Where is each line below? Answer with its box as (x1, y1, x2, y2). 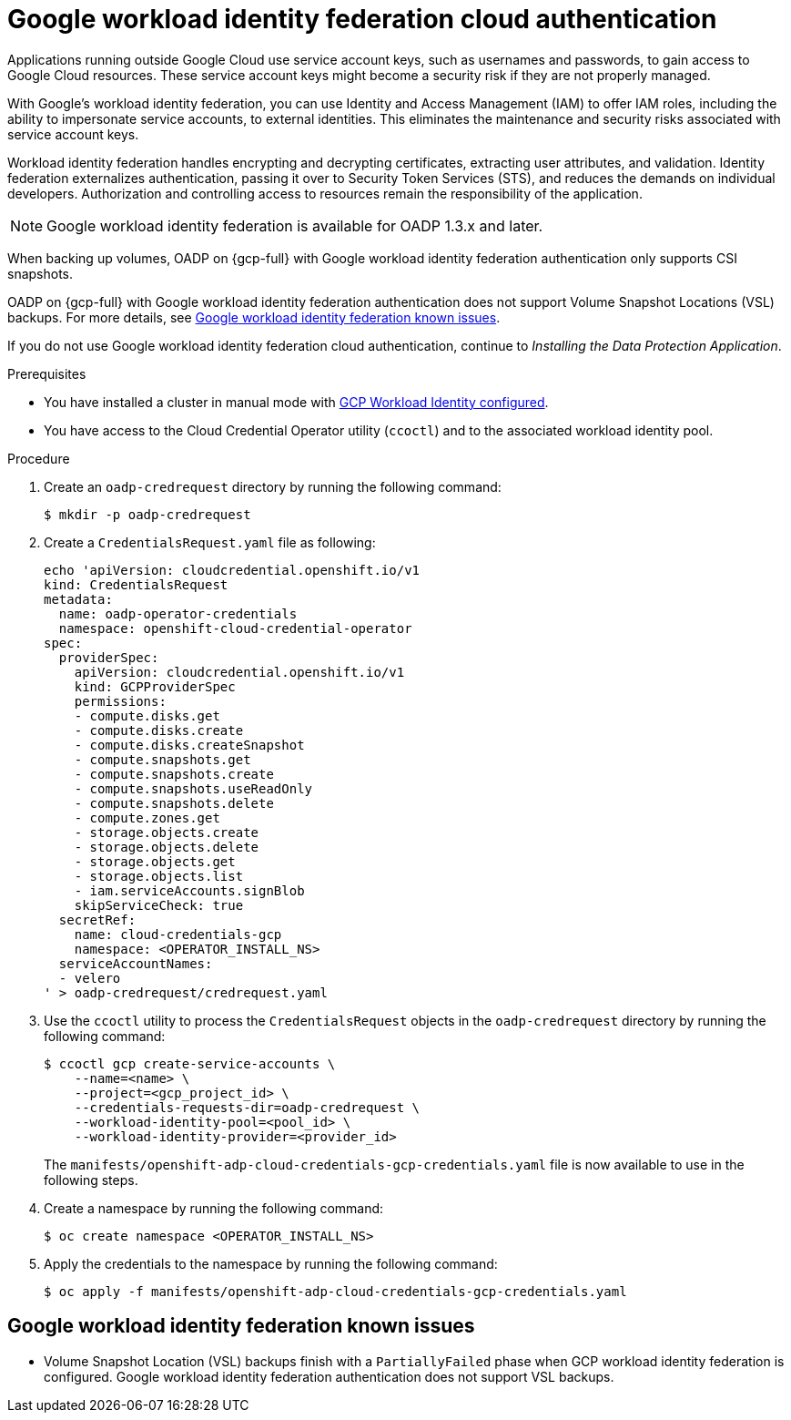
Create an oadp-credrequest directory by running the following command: (44, 478, 502, 495)
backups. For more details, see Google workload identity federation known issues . (7, 309, 501, 325)
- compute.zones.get (74, 810, 220, 825)
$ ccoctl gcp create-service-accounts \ (44, 1056, 336, 1071)
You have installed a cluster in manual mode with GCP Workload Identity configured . (44, 393, 549, 410)
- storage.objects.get (74, 853, 236, 869)
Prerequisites (7, 365, 86, 382)
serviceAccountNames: (58, 955, 213, 971)
